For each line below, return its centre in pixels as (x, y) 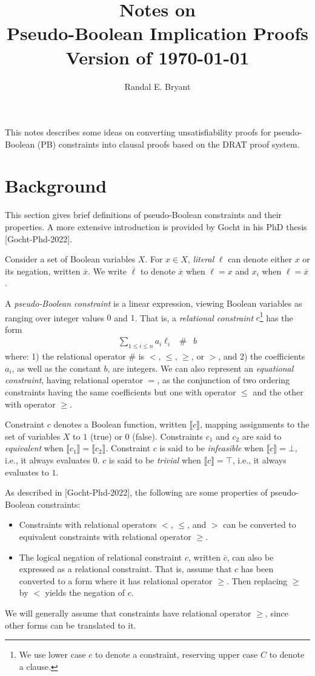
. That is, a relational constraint (194, 317)
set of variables (33, 436)
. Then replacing (257, 580)
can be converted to (260, 524)
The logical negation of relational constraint (101, 557)
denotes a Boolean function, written (120, 424)
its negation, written (43, 271)
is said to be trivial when (155, 459)
